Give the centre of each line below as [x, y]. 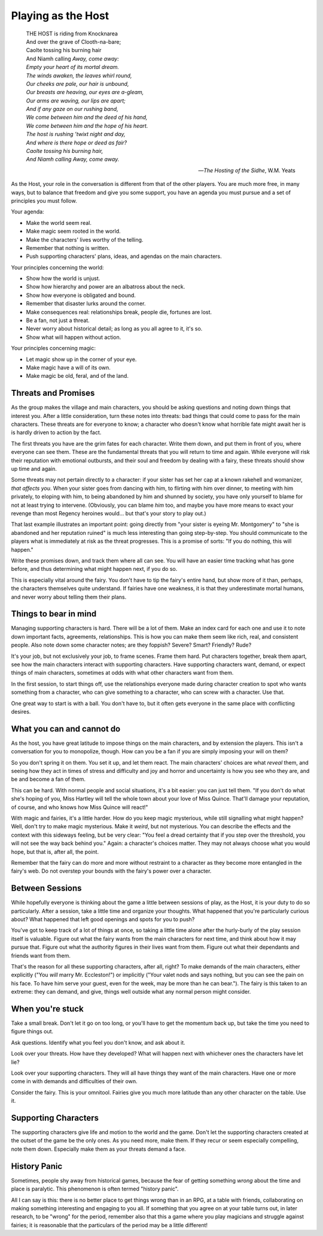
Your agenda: [28, 212]
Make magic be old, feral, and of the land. [77, 376]
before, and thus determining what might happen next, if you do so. [94, 569]
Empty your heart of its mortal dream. [73, 67]
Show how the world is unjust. [63, 278]
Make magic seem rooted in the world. [73, 231]
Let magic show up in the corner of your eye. [81, 359]
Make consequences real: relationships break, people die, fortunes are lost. [119, 312]
